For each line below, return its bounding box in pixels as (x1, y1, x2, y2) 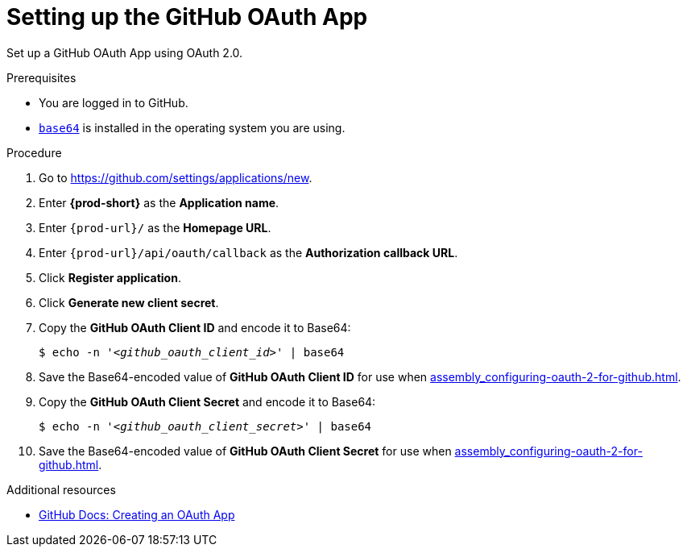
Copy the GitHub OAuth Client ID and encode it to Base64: (39, 320, 351, 335)
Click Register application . (39, 270, 181, 285)
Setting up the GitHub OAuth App (6, 3, 368, 31)
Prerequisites (6, 70, 77, 85)
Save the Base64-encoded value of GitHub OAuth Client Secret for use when (39, 443, 452, 458)
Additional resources (6, 482, 116, 497)
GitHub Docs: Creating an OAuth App (39, 507, 235, 522)
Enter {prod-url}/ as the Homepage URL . (39, 220, 271, 235)
